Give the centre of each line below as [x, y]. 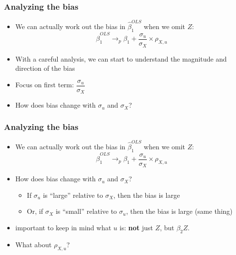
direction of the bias [45, 68]
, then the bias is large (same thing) [179, 211]
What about [33, 244]
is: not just [136, 228]
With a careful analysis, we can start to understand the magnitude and [121, 58]
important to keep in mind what [63, 228]
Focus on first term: [45, 85]
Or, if [35, 211]
